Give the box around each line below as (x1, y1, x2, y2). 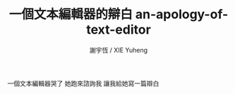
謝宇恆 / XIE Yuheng (89, 46, 148, 54)
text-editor (85, 22, 152, 38)
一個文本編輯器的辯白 (8, 6, 133, 22)
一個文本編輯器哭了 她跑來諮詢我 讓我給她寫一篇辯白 (7, 79, 159, 88)
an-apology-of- (135, 6, 229, 22)
